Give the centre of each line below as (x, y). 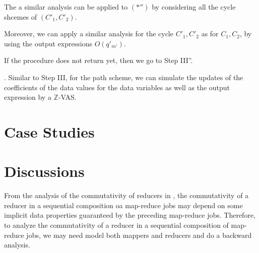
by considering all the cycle (194, 7)
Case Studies (49, 131)
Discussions (44, 171)
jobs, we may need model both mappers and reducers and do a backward (139, 235)
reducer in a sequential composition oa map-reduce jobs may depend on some (123, 205)
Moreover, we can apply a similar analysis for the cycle (89, 34)
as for (210, 34)
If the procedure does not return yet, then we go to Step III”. (99, 60)
